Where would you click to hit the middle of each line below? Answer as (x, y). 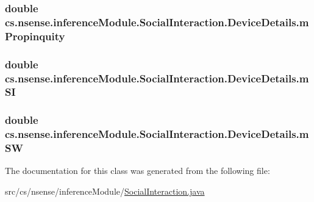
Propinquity (35, 36)
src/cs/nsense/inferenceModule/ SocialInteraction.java (105, 191)
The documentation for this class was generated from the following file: (137, 171)
